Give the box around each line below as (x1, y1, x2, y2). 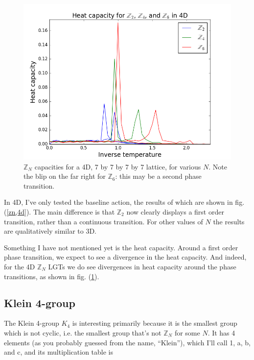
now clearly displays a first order (126, 206, 224, 216)
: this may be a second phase (115, 171, 202, 181)
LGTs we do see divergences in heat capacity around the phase (48, 261, 236, 271)
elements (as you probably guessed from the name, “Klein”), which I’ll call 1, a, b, (4, 337, 251, 347)
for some (174, 327, 200, 337)
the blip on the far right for (23, 171, 106, 181)
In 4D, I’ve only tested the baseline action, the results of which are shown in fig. (4, 197, 245, 207)
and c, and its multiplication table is (4, 347, 114, 357)
